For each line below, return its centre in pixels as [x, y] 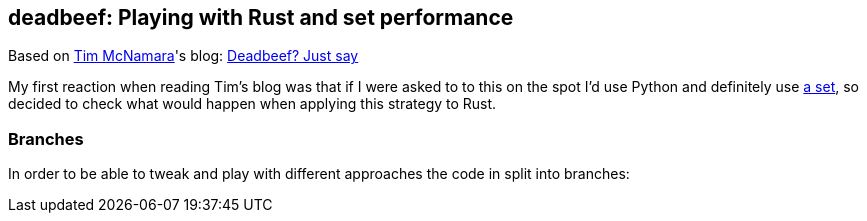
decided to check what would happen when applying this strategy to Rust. [252, 104]
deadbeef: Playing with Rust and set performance [261, 17]
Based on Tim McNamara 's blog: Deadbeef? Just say [183, 56]
